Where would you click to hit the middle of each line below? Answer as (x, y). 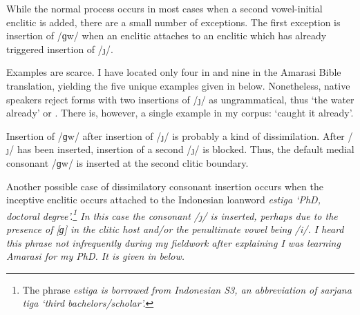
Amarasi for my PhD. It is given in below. (96, 256)
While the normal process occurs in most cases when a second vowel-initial (164, 8)
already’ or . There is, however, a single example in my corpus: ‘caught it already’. (180, 113)
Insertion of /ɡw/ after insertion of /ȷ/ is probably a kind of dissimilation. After (176, 135)
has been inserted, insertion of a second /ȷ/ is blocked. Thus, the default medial (186, 149)
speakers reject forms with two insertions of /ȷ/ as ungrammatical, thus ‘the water (180, 99)
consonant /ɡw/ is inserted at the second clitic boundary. (127, 162)
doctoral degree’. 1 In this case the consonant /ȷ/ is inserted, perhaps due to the (172, 214)
